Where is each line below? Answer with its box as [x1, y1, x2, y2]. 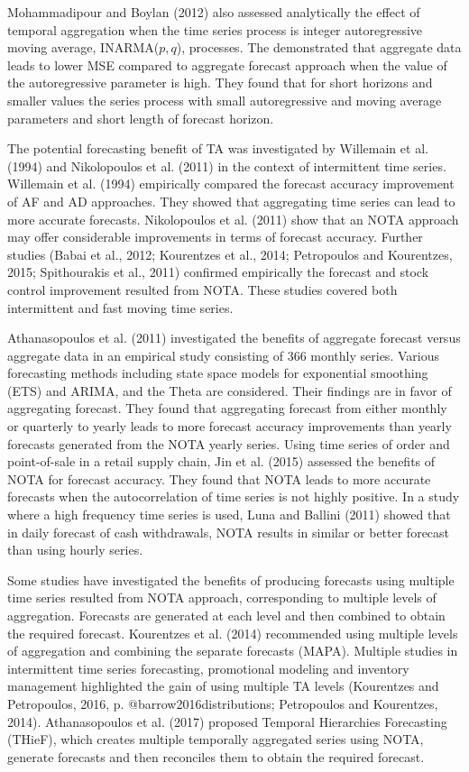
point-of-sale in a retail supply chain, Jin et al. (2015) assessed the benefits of [7, 452, 436, 471]
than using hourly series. [7, 540, 143, 559]
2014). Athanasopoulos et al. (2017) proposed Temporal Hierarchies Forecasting [7, 712, 447, 731]
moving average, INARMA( [7, 38, 160, 57]
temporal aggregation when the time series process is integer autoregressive [7, 20, 423, 39]
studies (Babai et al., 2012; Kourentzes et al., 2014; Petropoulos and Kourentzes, [7, 244, 453, 263]
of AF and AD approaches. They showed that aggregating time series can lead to [7, 191, 455, 210]
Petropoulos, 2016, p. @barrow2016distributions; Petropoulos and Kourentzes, [7, 694, 438, 712]
